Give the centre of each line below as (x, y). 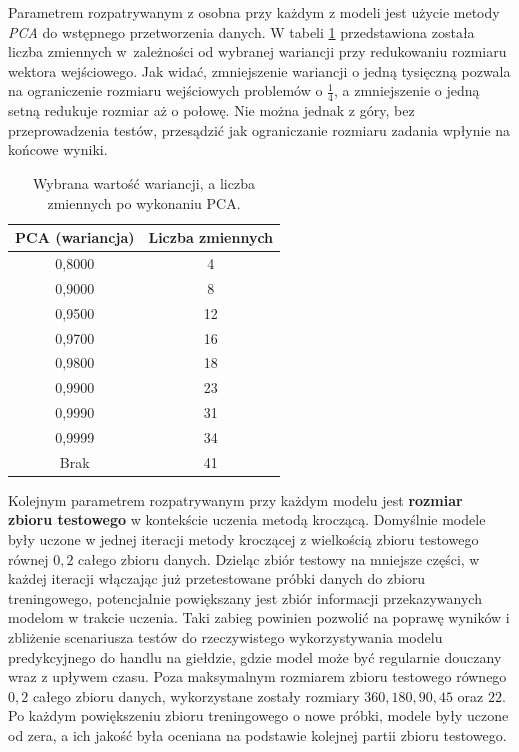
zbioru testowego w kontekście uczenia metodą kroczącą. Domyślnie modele (247, 519)
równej (28, 558)
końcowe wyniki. (58, 149)
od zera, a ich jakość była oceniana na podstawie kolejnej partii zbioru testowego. (257, 734)
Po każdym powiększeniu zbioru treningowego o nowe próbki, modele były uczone (258, 715)
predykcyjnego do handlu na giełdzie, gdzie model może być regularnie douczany (255, 656)
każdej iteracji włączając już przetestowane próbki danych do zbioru (217, 578)
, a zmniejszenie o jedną (407, 90)
